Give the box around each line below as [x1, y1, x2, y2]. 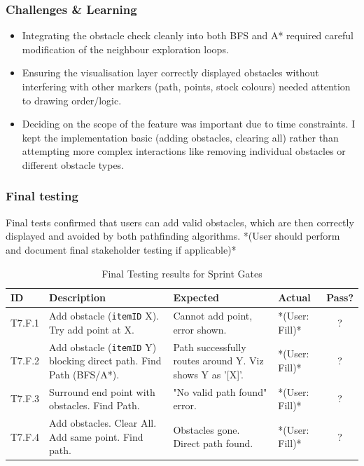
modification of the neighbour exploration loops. [22, 41, 229, 56]
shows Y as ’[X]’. [173, 366, 244, 381]
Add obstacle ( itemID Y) [49, 339, 157, 354]
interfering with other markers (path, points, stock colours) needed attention [22, 79, 351, 93]
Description [49, 290, 106, 305]
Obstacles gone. [173, 422, 240, 437]
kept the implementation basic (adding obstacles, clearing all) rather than [22, 130, 339, 144]
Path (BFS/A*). [49, 366, 120, 381]
